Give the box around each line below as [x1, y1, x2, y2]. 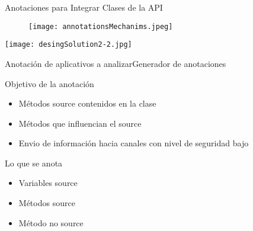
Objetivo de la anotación [5, 77, 94, 89]
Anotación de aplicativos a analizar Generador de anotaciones [5, 57, 226, 69]
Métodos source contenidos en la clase [18, 97, 156, 110]
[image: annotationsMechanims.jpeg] [28, 22, 173, 31]
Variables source [18, 177, 78, 189]
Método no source [18, 216, 84, 229]
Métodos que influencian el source [18, 117, 142, 129]
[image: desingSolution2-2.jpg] [5, 40, 132, 49]
